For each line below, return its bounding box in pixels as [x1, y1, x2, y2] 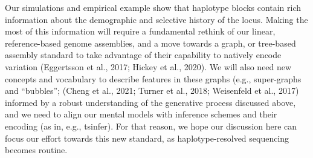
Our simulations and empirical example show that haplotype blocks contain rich [5, 1, 302, 13]
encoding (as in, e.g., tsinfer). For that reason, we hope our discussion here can [5, 119, 297, 132]
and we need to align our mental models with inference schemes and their [5, 108, 277, 120]
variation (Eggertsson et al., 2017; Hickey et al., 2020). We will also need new [5, 60, 292, 73]
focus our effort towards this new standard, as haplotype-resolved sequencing [5, 131, 289, 144]
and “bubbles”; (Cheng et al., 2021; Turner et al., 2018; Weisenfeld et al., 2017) [5, 84, 299, 97]
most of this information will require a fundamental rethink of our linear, [5, 25, 276, 38]
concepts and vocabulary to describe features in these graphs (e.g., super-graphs [5, 72, 302, 85]
